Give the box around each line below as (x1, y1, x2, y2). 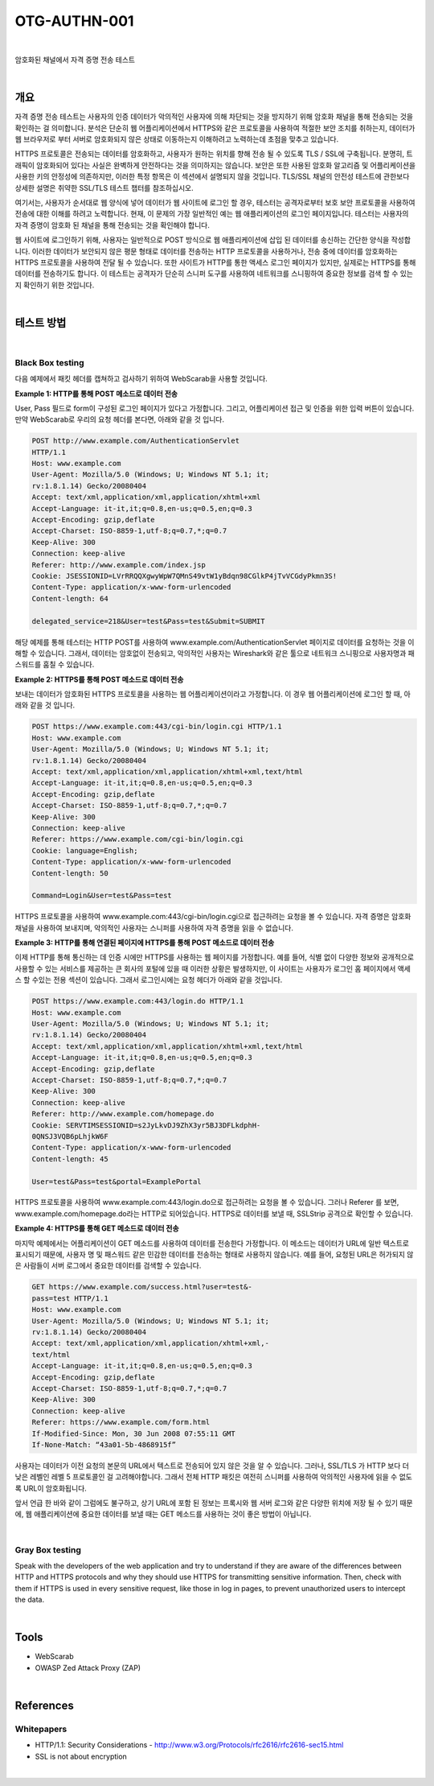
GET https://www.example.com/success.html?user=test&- (31, 1282, 252, 1292)
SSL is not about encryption (35, 1751, 128, 1761)
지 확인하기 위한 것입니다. (14, 280, 95, 290)
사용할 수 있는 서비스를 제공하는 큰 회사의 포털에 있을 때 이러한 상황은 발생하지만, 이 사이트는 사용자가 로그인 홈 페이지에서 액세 (14, 963, 411, 973)
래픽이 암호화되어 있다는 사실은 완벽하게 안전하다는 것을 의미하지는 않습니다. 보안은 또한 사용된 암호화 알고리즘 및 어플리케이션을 (14, 160, 416, 170)
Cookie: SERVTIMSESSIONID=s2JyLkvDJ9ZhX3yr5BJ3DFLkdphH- (31, 1120, 261, 1130)
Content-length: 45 (31, 1154, 108, 1163)
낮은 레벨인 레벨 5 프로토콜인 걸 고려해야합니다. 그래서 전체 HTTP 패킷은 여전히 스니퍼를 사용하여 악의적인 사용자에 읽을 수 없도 (14, 1472, 413, 1482)
